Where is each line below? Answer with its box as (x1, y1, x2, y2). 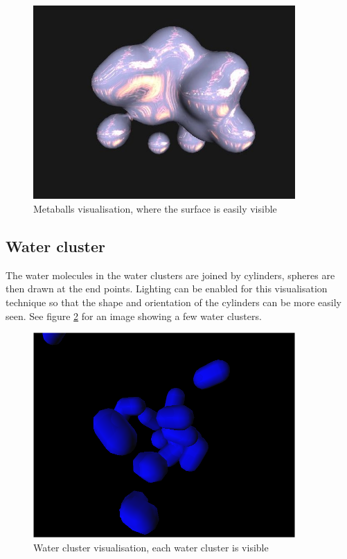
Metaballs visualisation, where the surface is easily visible (33, 201, 277, 215)
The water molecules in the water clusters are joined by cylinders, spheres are (6, 267, 335, 282)
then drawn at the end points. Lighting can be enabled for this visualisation (6, 281, 328, 296)
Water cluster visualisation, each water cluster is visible (33, 540, 269, 554)
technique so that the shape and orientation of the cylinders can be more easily (6, 294, 341, 309)
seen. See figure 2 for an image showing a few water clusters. (6, 308, 262, 323)
